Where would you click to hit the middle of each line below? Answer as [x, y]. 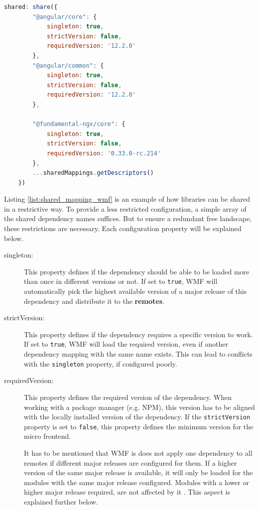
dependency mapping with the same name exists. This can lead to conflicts [138, 354]
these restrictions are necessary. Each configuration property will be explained [123, 228]
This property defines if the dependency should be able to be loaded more [137, 271]
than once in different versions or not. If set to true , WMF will [121, 281]
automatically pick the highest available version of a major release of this [135, 291]
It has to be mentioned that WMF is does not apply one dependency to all [138, 453]
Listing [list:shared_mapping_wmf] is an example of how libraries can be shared [127, 199]
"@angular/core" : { [65, 17]
